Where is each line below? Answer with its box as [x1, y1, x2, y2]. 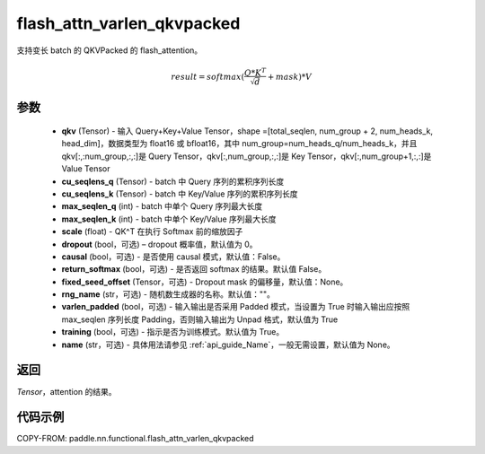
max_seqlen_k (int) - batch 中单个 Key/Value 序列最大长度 [61, 214, 278, 224]
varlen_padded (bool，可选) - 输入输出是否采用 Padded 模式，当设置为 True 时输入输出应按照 [61, 301, 410, 312]
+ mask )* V [267, 72, 313, 82]
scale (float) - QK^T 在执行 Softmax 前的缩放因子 [61, 226, 243, 237]
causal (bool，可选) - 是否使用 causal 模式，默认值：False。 [61, 251, 286, 262]
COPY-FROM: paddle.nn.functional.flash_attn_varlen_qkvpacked [16, 433, 255, 444]
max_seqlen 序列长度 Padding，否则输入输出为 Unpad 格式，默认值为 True [61, 314, 339, 325]
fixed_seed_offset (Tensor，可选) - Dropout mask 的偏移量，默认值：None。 [61, 276, 348, 287]
